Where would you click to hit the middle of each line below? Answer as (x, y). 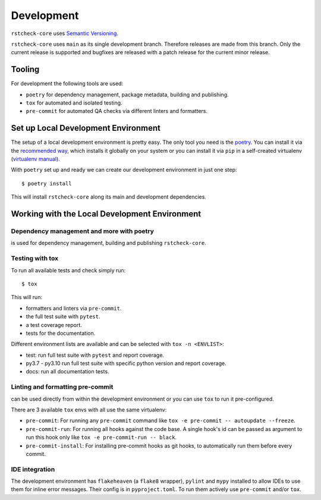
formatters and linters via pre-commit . (74, 308)
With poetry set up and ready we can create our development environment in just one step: (124, 170)
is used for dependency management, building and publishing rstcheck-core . (108, 243)
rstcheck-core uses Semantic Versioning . (65, 33)
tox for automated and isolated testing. (74, 103)
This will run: (27, 297)
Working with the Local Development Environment (106, 214)
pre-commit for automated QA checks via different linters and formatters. (117, 111)
